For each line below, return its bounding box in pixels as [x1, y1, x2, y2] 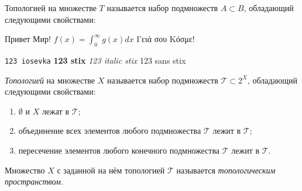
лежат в [42, 105, 69, 117]
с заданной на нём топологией [57, 164, 165, 176]
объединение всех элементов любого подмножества [18, 124, 201, 137]
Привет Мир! [5, 33, 51, 45]
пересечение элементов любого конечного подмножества [18, 144, 220, 157]
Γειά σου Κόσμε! [136, 33, 195, 45]
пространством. [5, 175, 64, 187]
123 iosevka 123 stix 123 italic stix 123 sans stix [5, 54, 186, 66]
